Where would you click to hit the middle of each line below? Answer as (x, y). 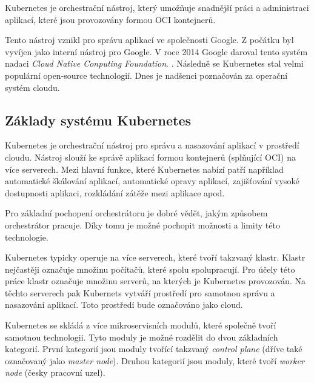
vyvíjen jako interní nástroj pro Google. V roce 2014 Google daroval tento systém (156, 51)
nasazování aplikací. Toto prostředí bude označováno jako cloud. (124, 305)
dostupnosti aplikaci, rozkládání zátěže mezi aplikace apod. (115, 192)
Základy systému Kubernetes (98, 120)
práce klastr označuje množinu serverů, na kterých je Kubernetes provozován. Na (155, 281)
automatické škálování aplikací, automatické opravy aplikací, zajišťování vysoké (152, 181)
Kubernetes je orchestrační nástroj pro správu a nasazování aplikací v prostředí (152, 145)
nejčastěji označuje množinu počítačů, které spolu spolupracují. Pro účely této (150, 269)
